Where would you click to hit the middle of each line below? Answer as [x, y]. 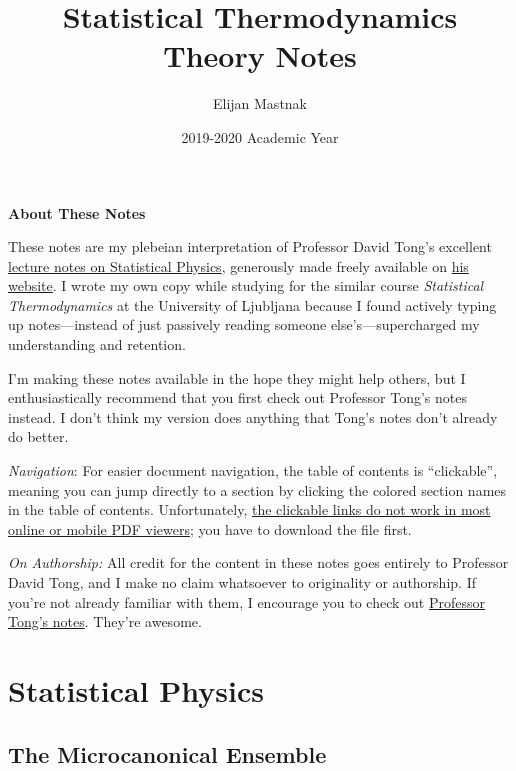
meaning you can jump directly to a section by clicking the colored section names [257, 489]
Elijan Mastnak [260, 103]
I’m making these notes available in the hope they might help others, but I [237, 377]
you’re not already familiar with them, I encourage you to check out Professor [246, 601]
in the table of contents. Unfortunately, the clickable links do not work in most [249, 509]
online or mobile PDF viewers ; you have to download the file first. [210, 528]
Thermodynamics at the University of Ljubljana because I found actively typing [252, 304]
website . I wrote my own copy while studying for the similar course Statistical [246, 285]
